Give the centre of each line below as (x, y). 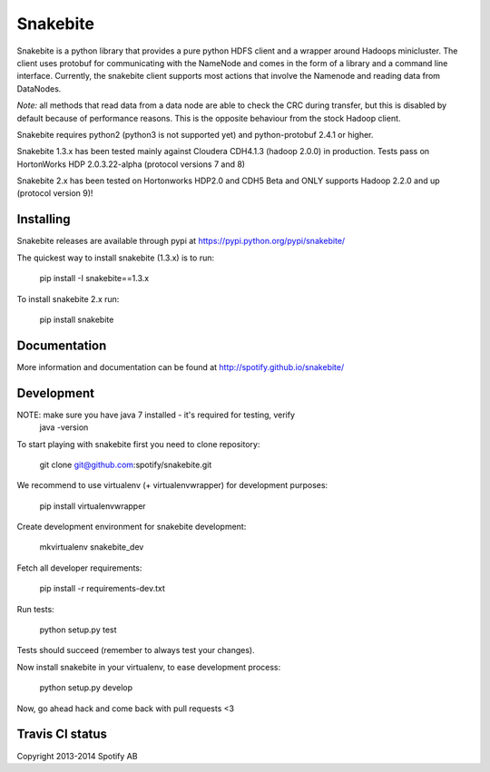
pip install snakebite (77, 319)
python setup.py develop (86, 688)
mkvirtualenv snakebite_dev (92, 547)
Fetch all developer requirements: (79, 568)
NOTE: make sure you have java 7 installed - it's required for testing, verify (156, 415)
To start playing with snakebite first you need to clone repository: (138, 444)
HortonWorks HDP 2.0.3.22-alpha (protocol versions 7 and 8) (131, 164)
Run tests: (35, 609)
